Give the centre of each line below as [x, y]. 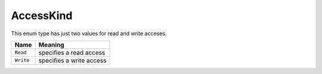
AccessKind [42, 16]
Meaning [52, 45]
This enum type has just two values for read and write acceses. [89, 33]
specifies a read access [72, 53]
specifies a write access [72, 60]
